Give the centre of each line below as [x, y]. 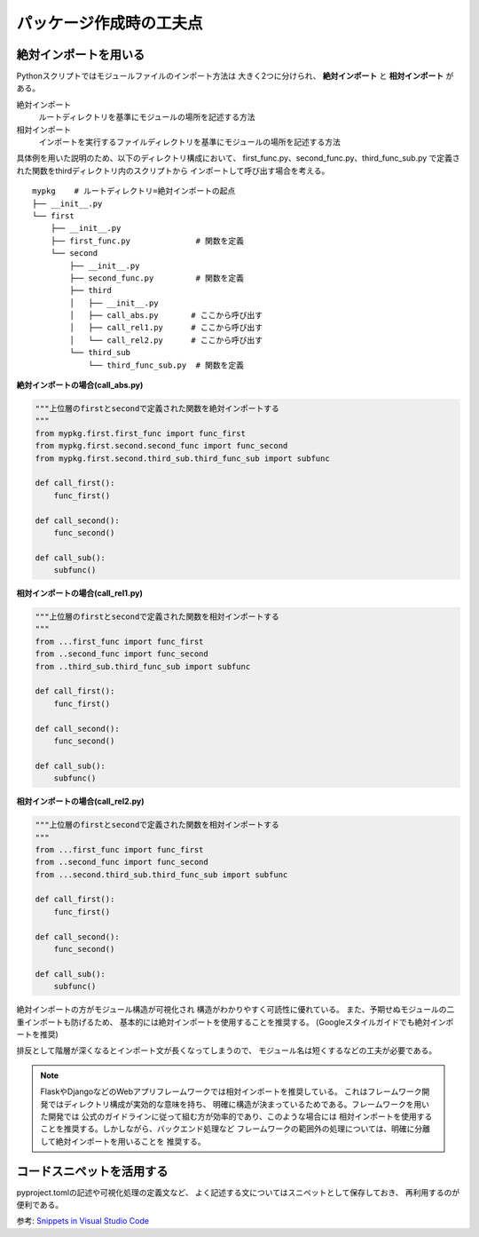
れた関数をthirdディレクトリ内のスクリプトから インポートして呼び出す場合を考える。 [173, 170]
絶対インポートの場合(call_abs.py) [80, 385]
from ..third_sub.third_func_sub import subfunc [143, 666]
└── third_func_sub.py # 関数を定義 [166, 365]
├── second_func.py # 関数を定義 [157, 278]
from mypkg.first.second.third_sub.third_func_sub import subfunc [182, 458]
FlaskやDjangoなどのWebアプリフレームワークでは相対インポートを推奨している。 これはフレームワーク [231, 1091]
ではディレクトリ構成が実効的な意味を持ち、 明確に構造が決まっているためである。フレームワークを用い [239, 1104]
